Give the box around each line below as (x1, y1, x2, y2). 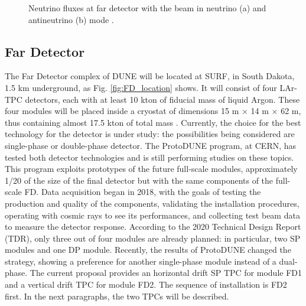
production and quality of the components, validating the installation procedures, (5, 197, 300, 209)
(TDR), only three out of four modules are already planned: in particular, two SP (5, 232, 301, 244)
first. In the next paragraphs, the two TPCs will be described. (5, 289, 229, 302)
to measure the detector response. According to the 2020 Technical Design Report (5, 220, 301, 233)
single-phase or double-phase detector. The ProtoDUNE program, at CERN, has (5, 139, 297, 151)
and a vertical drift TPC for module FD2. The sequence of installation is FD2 (5, 278, 287, 291)
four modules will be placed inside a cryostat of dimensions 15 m (5, 105, 239, 117)
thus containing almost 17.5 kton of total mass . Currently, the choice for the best (5, 116, 301, 128)
